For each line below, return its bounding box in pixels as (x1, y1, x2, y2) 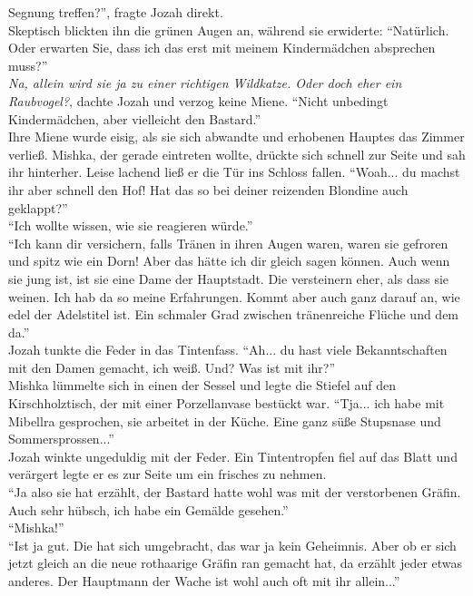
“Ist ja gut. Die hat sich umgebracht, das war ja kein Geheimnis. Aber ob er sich (8, 535, 457, 554)
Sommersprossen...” (8, 429, 114, 448)
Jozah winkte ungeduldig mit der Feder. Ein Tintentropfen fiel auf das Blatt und (8, 446, 458, 465)
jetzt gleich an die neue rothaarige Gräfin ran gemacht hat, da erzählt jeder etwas (8, 553, 463, 572)
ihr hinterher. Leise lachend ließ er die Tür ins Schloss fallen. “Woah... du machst (8, 162, 460, 181)
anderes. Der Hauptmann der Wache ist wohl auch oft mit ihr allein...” (8, 572, 400, 590)
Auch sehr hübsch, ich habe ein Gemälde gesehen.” (8, 500, 289, 519)
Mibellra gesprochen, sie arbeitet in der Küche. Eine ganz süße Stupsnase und (8, 411, 441, 430)
